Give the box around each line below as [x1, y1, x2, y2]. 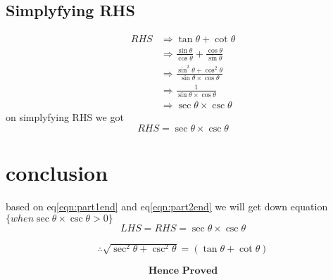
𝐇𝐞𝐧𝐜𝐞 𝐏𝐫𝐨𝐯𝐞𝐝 [148, 266, 218, 276]
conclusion [6, 158, 108, 186]
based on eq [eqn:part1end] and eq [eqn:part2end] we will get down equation [6, 198, 328, 213]
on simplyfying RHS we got [6, 110, 124, 125]
